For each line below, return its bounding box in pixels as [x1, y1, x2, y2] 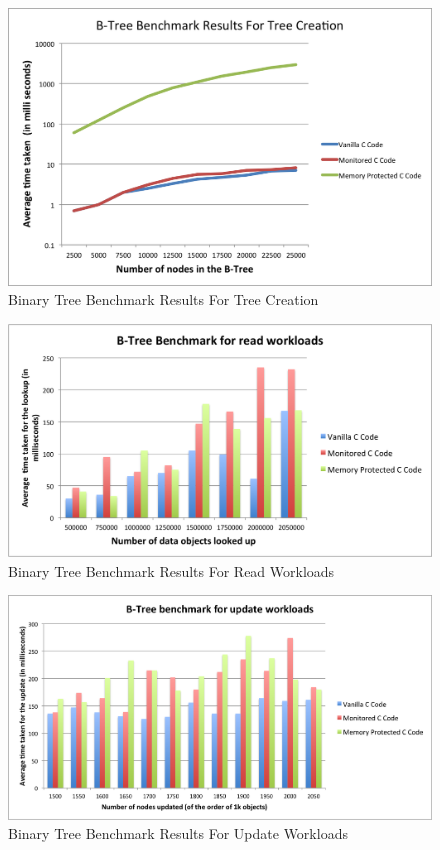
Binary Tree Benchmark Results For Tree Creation [8, 289, 319, 310]
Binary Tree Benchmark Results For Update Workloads [8, 823, 348, 844]
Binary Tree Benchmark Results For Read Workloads [8, 560, 335, 581]
